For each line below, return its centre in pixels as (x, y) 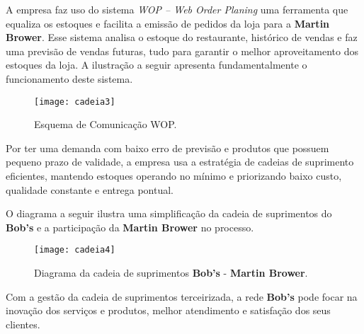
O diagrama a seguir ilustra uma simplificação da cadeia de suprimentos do (169, 213)
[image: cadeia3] (75, 102)
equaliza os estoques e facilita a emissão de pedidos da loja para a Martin (168, 23)
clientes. (23, 324)
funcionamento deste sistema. (69, 78)
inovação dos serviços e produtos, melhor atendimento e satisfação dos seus (168, 310)
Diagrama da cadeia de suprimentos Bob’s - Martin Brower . (171, 273)
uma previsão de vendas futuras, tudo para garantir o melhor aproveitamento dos (182, 51)
